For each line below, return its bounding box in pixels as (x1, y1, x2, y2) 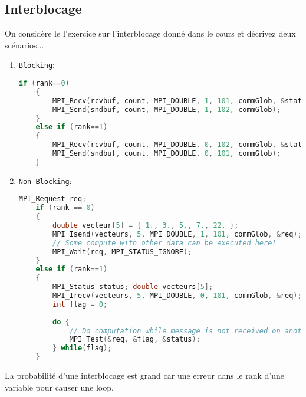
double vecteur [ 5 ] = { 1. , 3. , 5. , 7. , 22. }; (52, 221, 239, 230)
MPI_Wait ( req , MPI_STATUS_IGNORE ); (52, 247, 192, 256)
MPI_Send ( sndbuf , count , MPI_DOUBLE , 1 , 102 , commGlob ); (52, 105, 281, 114)
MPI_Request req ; (18, 195, 87, 204)
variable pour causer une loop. (5, 380, 114, 393)
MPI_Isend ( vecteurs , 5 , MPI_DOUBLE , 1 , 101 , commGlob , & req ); (52, 229, 302, 238)
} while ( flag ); (52, 344, 112, 353)
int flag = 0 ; (52, 300, 108, 309)
